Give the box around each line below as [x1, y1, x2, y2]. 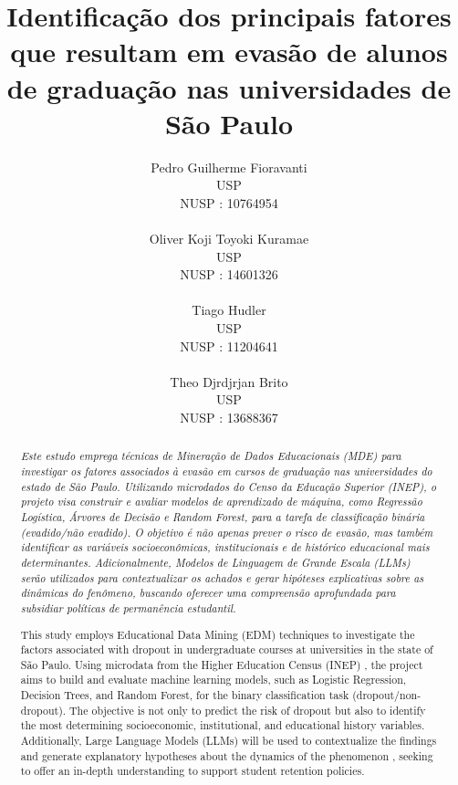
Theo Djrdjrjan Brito [170, 372, 288, 391]
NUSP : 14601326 [180, 265, 278, 284]
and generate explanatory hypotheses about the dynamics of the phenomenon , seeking [20, 748, 433, 763]
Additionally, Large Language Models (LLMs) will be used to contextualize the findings [20, 733, 437, 748]
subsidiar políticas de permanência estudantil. [20, 600, 236, 615]
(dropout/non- [352, 687, 422, 703]
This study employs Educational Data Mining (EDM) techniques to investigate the [20, 626, 415, 642]
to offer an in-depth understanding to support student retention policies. [20, 763, 365, 779]
